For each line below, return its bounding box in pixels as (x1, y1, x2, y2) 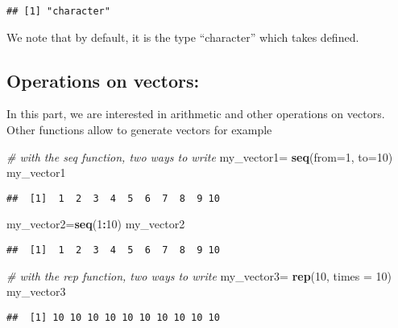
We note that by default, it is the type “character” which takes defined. (6, 28, 359, 45)
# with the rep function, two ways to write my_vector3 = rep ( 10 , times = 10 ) (6, 267, 392, 284)
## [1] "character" (6, 6, 110, 17)
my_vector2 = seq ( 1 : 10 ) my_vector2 (6, 215, 185, 232)
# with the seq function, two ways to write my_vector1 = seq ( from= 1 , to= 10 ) (6, 148, 393, 165)
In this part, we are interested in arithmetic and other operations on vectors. (6, 105, 385, 122)
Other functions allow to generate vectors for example (6, 121, 272, 138)
